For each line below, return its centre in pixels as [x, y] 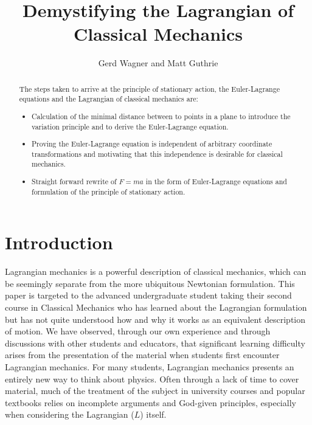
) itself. [153, 414]
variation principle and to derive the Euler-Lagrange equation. [130, 126]
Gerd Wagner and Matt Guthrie [158, 63]
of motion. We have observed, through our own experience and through [138, 331]
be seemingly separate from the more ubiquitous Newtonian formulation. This [150, 283]
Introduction [59, 242]
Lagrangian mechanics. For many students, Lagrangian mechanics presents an [150, 366]
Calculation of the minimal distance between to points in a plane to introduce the [161, 116]
